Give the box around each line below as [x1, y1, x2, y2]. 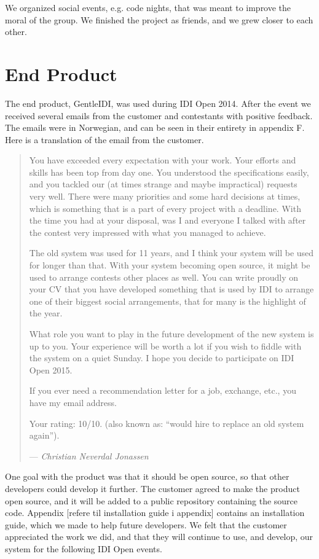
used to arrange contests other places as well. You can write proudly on [29, 270, 299, 283]
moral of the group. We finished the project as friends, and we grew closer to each [5, 13, 313, 26]
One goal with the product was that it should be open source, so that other [5, 470, 289, 483]
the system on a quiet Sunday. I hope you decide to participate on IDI [29, 351, 294, 364]
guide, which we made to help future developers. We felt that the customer [5, 518, 287, 531]
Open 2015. [29, 363, 73, 376]
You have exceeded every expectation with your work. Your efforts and [29, 154, 296, 166]
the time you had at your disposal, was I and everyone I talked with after [29, 214, 306, 227]
